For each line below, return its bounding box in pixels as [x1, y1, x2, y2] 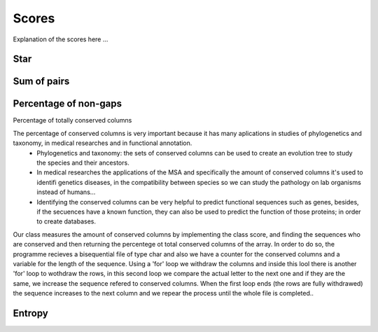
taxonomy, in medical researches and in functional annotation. [13, 139, 192, 147]
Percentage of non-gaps [13, 98, 122, 110]
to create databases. [36, 217, 97, 226]
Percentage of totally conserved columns [13, 116, 132, 125]
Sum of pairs [13, 76, 70, 88]
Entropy [13, 307, 48, 319]
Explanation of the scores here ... [13, 35, 108, 43]
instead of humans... [36, 188, 96, 196]
